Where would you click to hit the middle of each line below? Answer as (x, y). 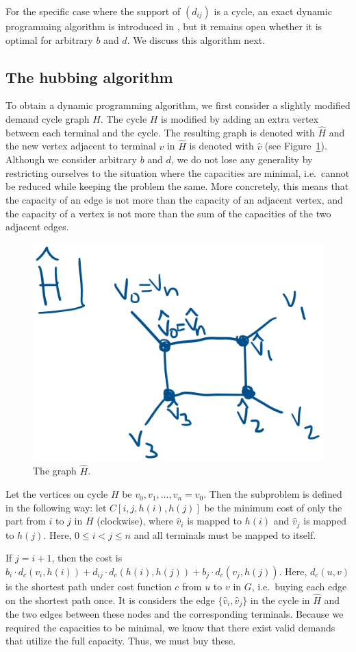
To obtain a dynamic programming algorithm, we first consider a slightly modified (178, 105)
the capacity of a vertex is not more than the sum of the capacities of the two (168, 213)
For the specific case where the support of (93, 11)
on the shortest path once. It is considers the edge (110, 600)
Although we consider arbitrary (71, 159)
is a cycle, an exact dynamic (273, 11)
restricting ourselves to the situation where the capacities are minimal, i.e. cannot (178, 172)
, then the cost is (87, 558)
